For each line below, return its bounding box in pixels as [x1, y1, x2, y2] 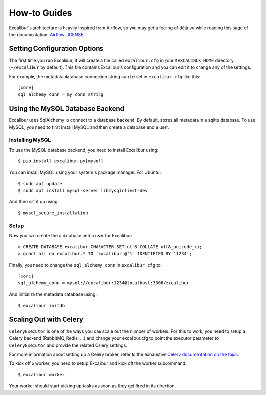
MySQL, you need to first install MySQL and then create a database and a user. [9, 124, 169, 130]
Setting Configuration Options [9, 44, 103, 53]
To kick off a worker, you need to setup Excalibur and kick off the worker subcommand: [9, 360, 187, 366]
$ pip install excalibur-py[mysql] [18, 158, 104, 164]
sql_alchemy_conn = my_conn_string [18, 92, 104, 97]
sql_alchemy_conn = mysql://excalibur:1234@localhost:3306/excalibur [18, 280, 190, 286]
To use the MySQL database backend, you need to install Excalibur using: [9, 147, 159, 153]
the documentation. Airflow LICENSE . [9, 31, 85, 37]
